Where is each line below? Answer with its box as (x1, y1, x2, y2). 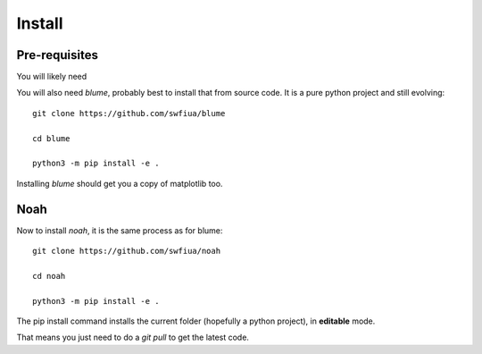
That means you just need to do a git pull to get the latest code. (16, 332, 250, 343)
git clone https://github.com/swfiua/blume (32, 108, 226, 118)
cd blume (32, 133, 71, 143)
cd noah (32, 271, 66, 281)
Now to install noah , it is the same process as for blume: (16, 224, 223, 236)
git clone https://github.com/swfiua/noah (32, 246, 221, 257)
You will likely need (16, 72, 87, 82)
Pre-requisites (16, 47, 98, 63)
